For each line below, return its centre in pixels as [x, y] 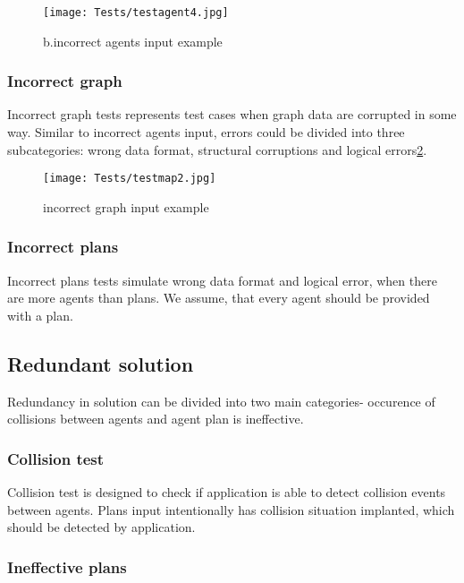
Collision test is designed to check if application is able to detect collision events [227, 492]
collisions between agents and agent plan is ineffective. [156, 419]
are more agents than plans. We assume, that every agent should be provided [219, 298]
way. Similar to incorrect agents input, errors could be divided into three [206, 132]
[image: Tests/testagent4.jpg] [136, 13]
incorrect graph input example [126, 206]
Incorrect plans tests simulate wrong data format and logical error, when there [222, 280]
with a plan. [40, 315]
